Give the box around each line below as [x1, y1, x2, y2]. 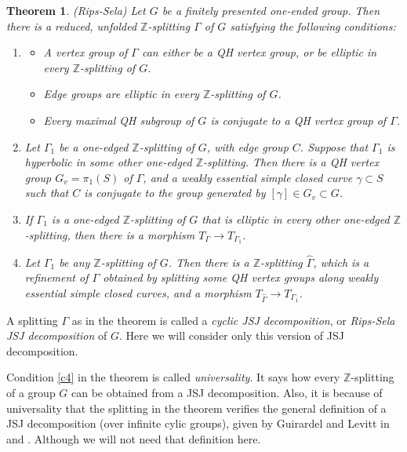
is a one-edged [51, 210, 119, 227]
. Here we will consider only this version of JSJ [119, 327, 344, 344]
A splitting [6, 312, 58, 328]
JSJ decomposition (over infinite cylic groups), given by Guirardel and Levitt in [6, 415, 390, 432]
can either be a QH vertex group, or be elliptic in [141, 44, 377, 60]
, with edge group [206, 138, 289, 155]
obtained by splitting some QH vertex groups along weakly [103, 269, 379, 286]
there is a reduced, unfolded [6, 17, 137, 34]
